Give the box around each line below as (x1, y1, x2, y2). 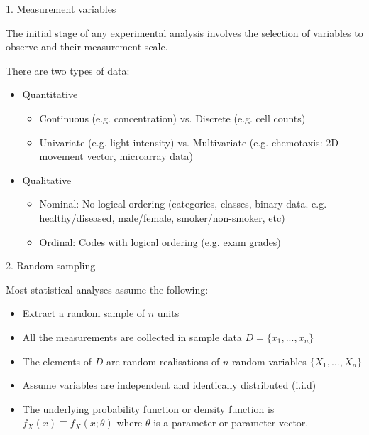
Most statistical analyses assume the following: (6, 281, 209, 296)
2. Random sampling (6, 258, 96, 273)
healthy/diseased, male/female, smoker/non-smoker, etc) (39, 210, 285, 225)
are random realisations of (106, 353, 220, 368)
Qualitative (22, 172, 72, 187)
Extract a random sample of (22, 306, 145, 321)
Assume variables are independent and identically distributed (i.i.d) (22, 377, 316, 392)
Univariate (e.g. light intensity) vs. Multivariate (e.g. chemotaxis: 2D (39, 134, 338, 149)
